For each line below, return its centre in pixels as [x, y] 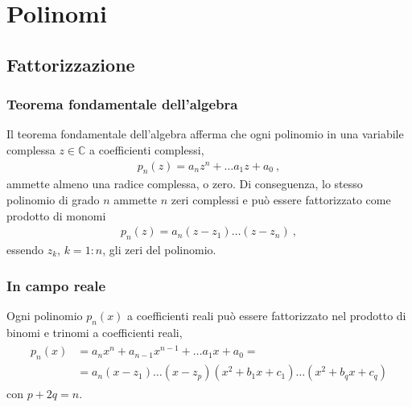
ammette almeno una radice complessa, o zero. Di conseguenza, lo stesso [185, 184]
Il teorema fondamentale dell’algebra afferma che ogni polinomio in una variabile [205, 134]
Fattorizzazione [71, 64]
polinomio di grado [53, 199]
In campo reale [56, 285]
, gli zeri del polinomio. [159, 249]
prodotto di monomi [56, 215]
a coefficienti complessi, [147, 149]
